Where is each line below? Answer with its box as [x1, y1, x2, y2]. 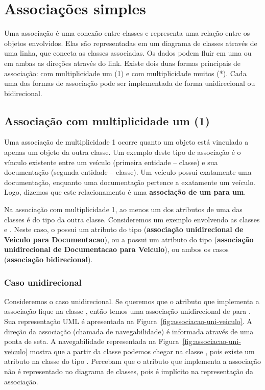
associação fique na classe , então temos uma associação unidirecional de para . [4, 306, 251, 316]
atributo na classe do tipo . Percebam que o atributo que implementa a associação [4, 356, 261, 366]
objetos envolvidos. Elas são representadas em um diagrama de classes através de [4, 37, 257, 48]
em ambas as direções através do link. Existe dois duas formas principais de [4, 57, 241, 68]
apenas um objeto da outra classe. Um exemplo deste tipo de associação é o [4, 147, 241, 157]
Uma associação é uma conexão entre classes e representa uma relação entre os [4, 28, 250, 38]
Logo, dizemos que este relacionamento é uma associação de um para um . [4, 187, 246, 197]
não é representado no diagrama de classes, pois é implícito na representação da [4, 365, 253, 376]
